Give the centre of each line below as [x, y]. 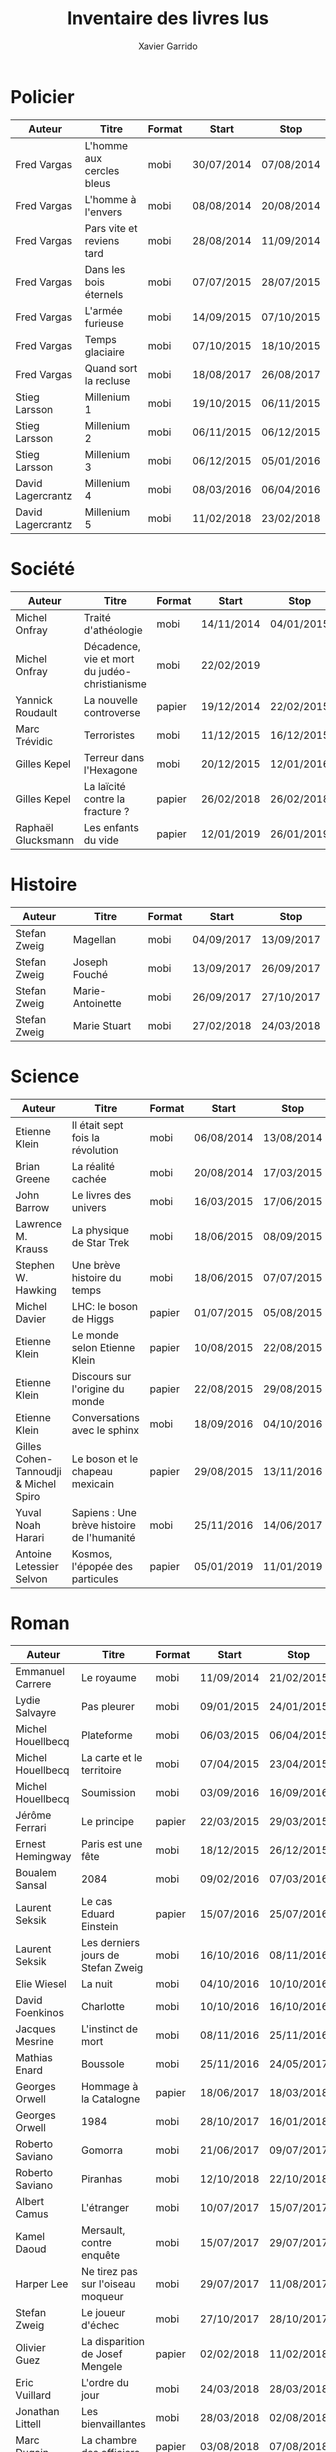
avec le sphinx [105, 1430]
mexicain [93, 1484]
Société [42, 568]
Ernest [31, 1844]
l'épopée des [102, 1566]
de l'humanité [103, 1537]
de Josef [102, 2354]
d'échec [100, 2325]
